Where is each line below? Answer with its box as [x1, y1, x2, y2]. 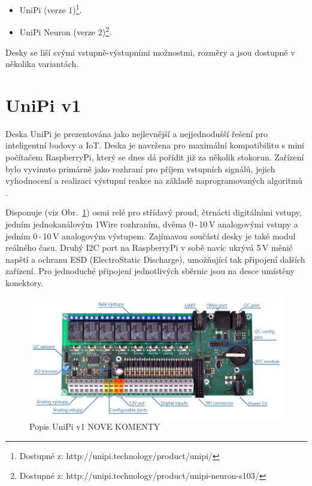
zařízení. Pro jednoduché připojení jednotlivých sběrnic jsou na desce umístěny [5, 265, 295, 277]
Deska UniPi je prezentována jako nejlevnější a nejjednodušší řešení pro [5, 127, 268, 139]
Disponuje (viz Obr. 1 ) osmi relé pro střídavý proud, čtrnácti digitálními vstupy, [5, 206, 302, 218]
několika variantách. [5, 57, 79, 70]
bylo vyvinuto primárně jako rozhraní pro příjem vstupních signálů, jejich [5, 162, 275, 175]
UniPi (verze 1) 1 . [19, 2, 82, 16]
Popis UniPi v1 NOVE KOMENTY [29, 420, 160, 433]
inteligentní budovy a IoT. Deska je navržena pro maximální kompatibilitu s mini [5, 139, 305, 151]
